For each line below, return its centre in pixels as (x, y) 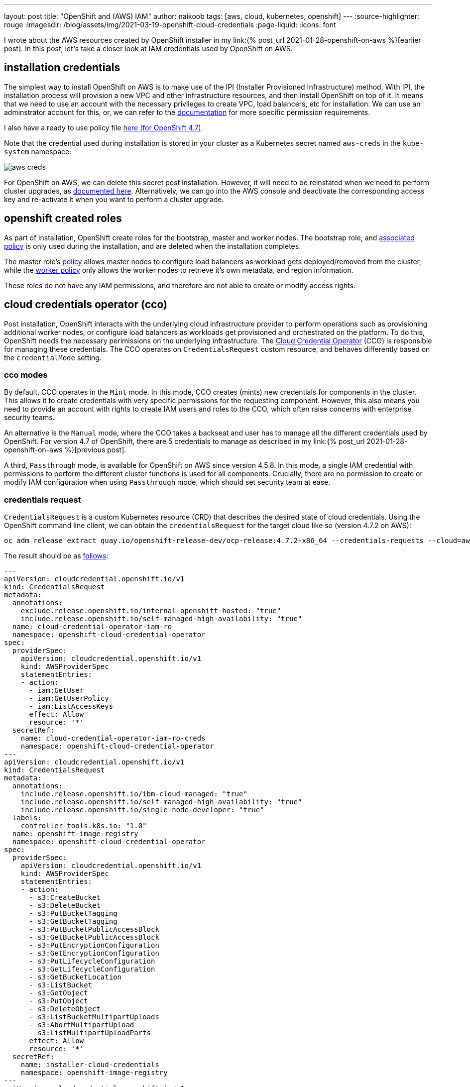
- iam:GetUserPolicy (69, 699)
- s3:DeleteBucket (65, 906)
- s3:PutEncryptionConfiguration (94, 945)
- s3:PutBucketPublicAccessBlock (94, 929)
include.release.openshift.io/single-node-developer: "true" (142, 810)
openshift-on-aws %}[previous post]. (65, 450)
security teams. (29, 418)
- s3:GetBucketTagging (73, 922)
